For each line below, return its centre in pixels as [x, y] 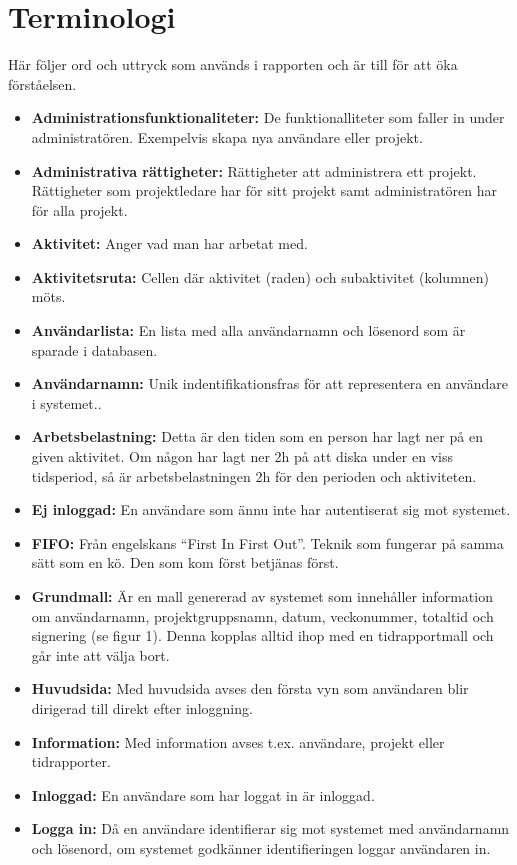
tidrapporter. [71, 761]
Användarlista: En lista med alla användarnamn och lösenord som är [248, 330]
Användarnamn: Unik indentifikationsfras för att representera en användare [269, 383]
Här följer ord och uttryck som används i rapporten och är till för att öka [233, 64]
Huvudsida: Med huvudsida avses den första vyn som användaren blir [250, 688]
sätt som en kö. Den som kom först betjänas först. [185, 562]
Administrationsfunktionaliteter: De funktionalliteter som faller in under [268, 117]
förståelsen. [42, 83]
